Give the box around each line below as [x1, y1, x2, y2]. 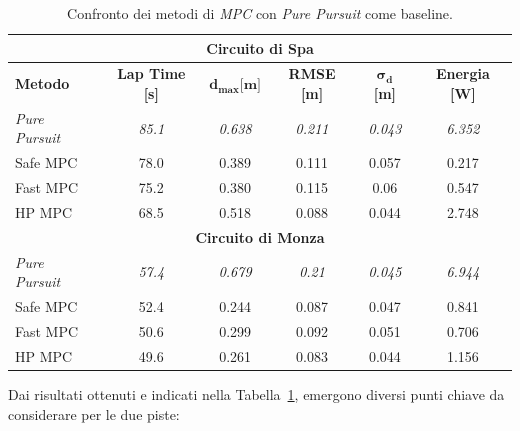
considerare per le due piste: [8, 403, 180, 424]
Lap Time [117, 63, 186, 84]
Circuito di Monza [195, 226, 325, 247]
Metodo [15, 73, 70, 94]
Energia [435, 63, 490, 84]
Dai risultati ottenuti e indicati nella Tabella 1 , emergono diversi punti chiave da [8, 383, 505, 404]
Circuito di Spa [206, 37, 314, 58]
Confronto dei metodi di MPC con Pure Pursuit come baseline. [67, 3, 453, 23]
